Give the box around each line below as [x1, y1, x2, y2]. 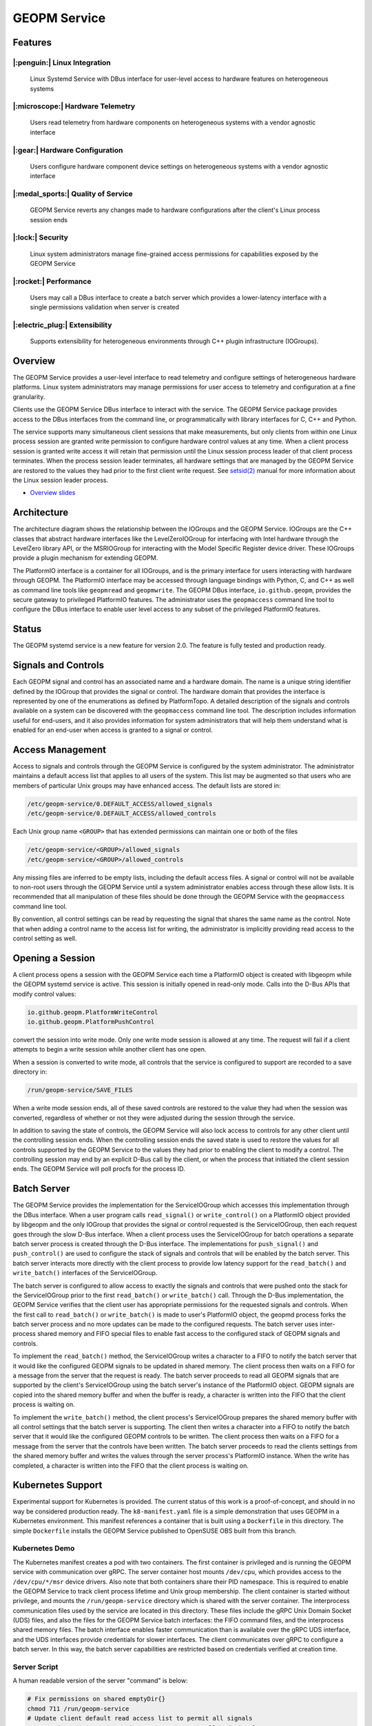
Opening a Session [12, 952, 96, 964]
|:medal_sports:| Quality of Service [12, 188, 134, 198]
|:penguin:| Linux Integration [12, 57, 112, 67]
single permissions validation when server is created [30, 303, 179, 311]
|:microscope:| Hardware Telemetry [12, 101, 136, 111]
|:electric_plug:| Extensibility [12, 320, 112, 329]
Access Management [12, 744, 107, 755]
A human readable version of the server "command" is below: [12, 1676, 188, 1685]
